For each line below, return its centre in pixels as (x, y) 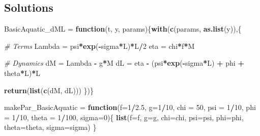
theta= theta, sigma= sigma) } (50, 127)
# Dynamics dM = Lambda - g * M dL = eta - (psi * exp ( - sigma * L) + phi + (124, 63)
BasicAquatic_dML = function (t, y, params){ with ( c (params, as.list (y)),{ (123, 29)
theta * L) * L (22, 73)
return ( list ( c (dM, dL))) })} (49, 90)
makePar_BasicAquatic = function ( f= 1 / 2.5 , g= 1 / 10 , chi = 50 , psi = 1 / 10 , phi (130, 107)
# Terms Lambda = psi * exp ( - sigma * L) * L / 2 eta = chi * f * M (99, 46)
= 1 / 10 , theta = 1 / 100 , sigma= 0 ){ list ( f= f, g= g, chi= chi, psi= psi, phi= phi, (124, 117)
